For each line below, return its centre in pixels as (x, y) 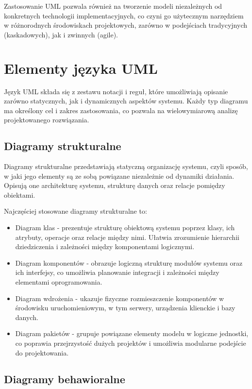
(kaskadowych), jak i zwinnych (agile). (61, 34)
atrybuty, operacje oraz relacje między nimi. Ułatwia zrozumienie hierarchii (127, 237)
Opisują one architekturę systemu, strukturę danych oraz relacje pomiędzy (115, 185)
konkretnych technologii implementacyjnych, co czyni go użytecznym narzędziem (124, 15)
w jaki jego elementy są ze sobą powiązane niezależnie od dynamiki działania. (119, 176)
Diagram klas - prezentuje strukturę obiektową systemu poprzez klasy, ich (125, 228)
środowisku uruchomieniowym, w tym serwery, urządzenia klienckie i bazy (125, 308)
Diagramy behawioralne (65, 379)
